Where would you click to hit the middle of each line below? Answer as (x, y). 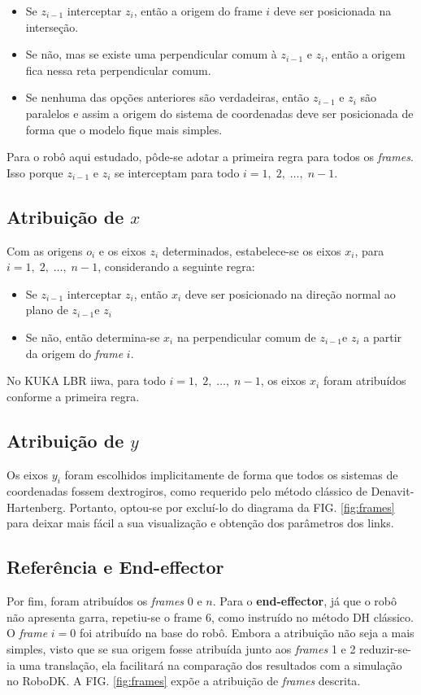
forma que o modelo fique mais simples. (124, 129)
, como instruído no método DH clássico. (312, 616)
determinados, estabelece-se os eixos (252, 250)
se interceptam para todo (177, 172)
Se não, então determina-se (93, 337)
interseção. (52, 26)
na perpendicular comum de (246, 337)
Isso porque (35, 172)
